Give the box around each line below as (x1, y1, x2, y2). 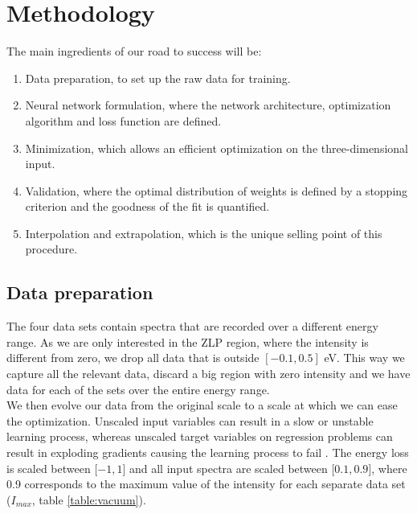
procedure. (25, 241, 78, 257)
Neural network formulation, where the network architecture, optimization (25, 97, 391, 113)
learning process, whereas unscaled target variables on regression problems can (6, 428, 393, 445)
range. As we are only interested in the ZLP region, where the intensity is (6, 333, 369, 350)
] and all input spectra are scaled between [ (122, 459, 335, 476)
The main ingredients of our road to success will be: (6, 43, 262, 60)
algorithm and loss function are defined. (25, 112, 222, 129)
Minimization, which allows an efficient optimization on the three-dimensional (25, 139, 408, 156)
